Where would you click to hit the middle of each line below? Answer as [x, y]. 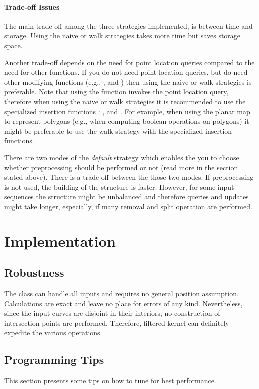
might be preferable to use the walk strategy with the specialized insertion [118, 130]
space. [13, 45]
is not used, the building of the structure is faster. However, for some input [119, 186]
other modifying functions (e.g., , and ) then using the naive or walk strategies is [128, 81]
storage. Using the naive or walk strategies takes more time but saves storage [122, 35]
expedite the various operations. [53, 333]
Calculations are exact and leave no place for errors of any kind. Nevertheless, [123, 303]
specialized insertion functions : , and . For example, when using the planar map [127, 111]
